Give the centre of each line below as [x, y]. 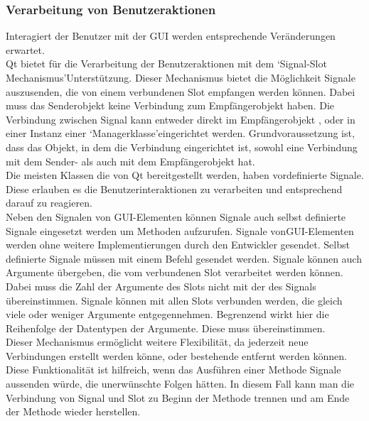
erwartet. [25, 49]
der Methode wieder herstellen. [73, 411]
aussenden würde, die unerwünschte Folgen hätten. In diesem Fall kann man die [180, 384]
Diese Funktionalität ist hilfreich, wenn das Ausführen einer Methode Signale [173, 370]
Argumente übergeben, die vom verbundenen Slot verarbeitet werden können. [175, 272]
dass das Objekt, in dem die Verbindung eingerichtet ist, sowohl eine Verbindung [182, 147]
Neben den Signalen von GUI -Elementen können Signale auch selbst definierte [176, 216]
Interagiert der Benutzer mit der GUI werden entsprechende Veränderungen [171, 36]
